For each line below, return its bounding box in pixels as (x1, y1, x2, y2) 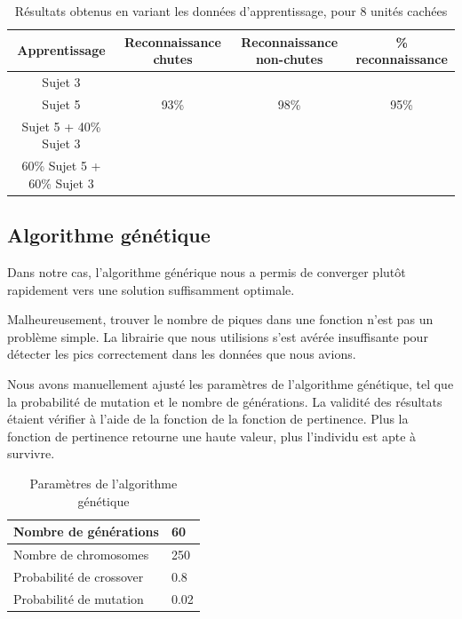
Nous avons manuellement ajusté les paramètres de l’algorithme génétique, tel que (7, 375, 454, 393)
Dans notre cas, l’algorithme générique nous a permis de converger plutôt (7, 263, 406, 282)
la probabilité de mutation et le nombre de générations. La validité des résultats (7, 392, 442, 410)
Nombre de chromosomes (13, 545, 149, 564)
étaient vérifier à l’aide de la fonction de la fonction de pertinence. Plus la (7, 409, 409, 428)
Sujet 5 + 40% (21, 116, 101, 135)
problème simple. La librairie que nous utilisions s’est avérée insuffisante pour (7, 327, 428, 345)
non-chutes (255, 50, 323, 68)
